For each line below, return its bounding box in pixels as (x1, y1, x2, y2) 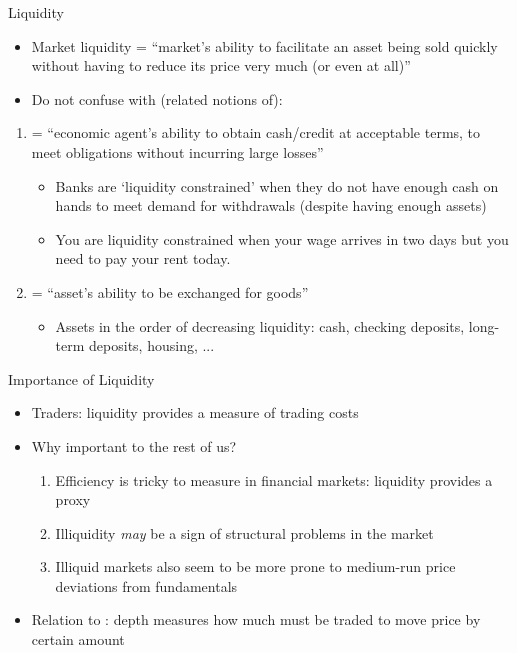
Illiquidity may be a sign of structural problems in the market (55, 522, 434, 543)
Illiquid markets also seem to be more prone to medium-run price (55, 556, 456, 577)
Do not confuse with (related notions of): (31, 88, 283, 109)
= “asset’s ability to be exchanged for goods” (31, 281, 309, 302)
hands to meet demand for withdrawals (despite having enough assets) (55, 195, 487, 216)
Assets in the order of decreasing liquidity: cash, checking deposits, (55, 315, 465, 336)
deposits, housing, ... (89, 335, 215, 356)
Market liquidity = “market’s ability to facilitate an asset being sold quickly (31, 35, 498, 56)
